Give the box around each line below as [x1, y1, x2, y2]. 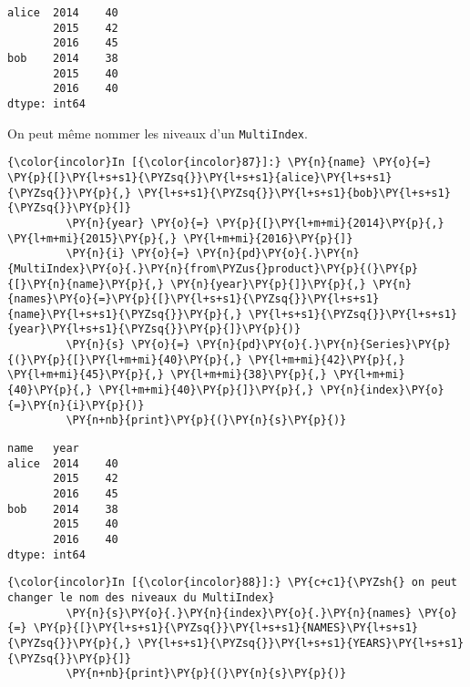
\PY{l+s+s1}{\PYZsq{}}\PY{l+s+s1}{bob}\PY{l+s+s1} [138, 186, 451, 200]
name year [7, 442, 79, 456]
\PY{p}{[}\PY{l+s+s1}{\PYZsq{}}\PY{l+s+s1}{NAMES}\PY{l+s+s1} [33, 621, 419, 635]
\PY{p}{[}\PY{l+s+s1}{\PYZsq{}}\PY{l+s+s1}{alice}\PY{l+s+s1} [7, 170, 393, 184]
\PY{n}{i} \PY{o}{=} [66, 247, 190, 261]
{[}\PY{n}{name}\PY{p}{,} [7, 277, 164, 291]
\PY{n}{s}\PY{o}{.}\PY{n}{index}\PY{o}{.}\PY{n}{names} [66, 606, 412, 620]
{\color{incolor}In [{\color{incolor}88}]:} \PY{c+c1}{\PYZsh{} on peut [7, 576, 457, 590]
